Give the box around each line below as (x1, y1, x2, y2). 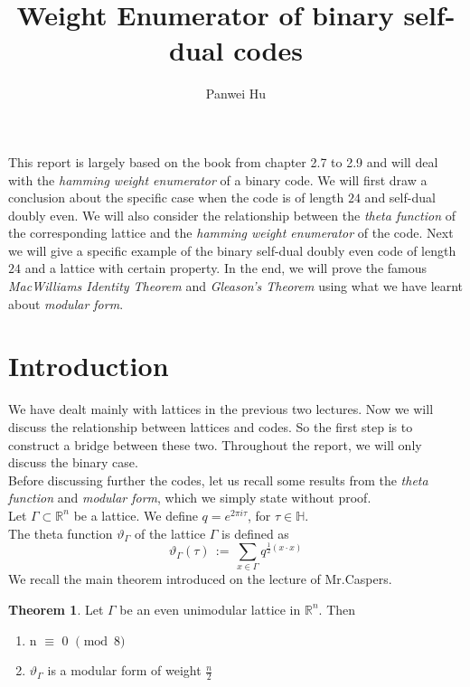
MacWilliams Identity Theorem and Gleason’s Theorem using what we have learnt (8, 277, 464, 296)
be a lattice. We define (73, 505, 198, 524)
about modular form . (8, 294, 124, 313)
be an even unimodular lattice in (119, 599, 301, 618)
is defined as (221, 523, 289, 542)
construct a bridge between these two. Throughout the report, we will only (8, 435, 422, 454)
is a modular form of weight (47, 661, 202, 680)
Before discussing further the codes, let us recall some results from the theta (8, 470, 428, 489)
